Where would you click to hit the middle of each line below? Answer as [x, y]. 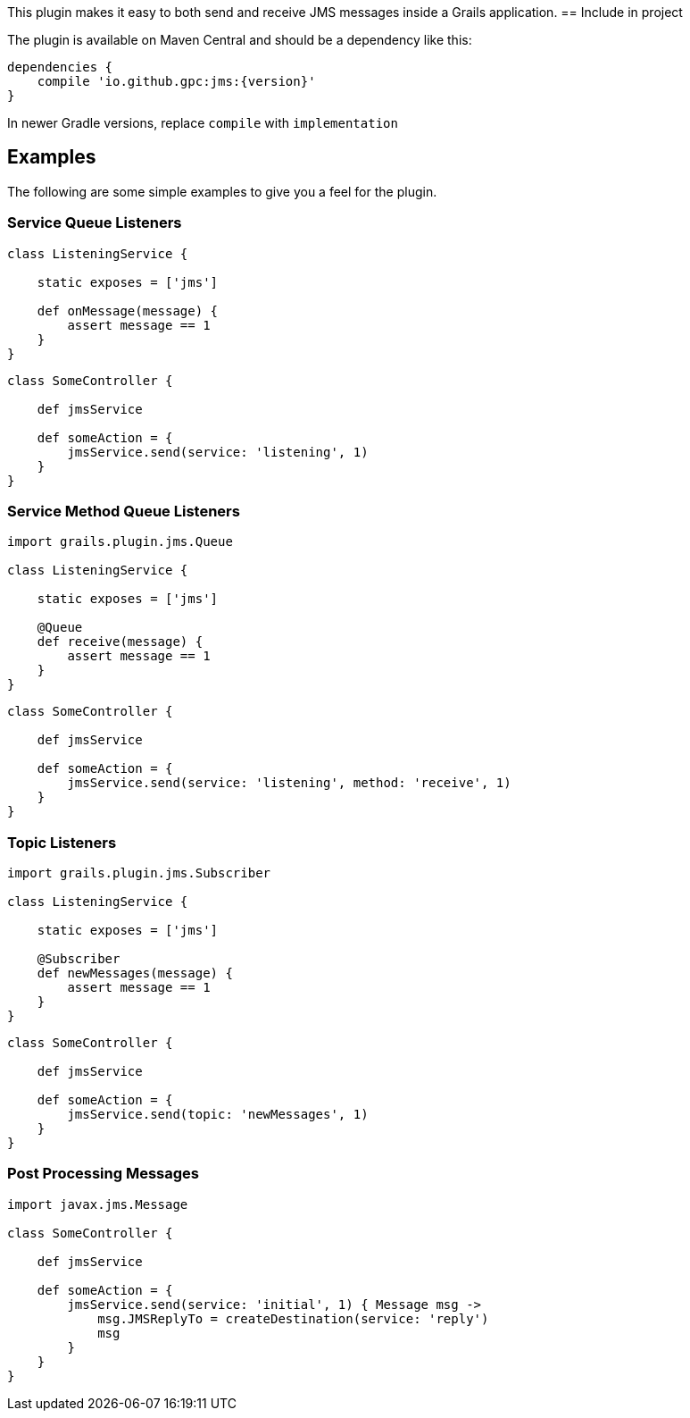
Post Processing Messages [103, 1174]
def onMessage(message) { [128, 310]
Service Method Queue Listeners [124, 511]
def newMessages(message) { [135, 973]
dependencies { [60, 67]
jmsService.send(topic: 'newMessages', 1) [218, 1115]
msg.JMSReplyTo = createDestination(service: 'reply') [293, 1318]
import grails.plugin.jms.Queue [120, 542]
